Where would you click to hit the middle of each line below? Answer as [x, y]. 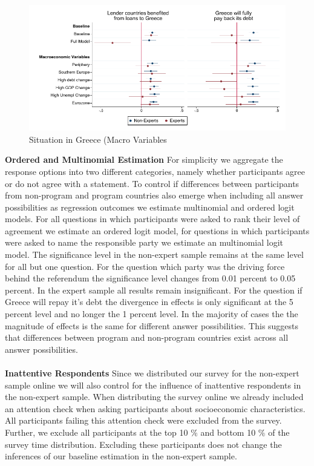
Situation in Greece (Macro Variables [98, 139]
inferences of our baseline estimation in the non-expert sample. [121, 456]
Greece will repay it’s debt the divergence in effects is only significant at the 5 [149, 302]
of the [279, 432]
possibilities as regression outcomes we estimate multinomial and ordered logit [150, 207]
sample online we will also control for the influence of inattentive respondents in [153, 385]
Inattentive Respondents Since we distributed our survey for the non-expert [152, 373]
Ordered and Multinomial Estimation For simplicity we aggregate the [144, 159]
